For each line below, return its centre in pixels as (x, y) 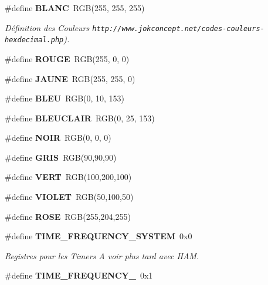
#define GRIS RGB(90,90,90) (61, 157)
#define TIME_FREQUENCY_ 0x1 (79, 275)
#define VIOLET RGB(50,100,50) (69, 197)
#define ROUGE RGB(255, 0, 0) (67, 58)
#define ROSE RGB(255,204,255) (68, 216)
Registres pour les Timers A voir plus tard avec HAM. (102, 255)
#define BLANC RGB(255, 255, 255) (75, 8)
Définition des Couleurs (47, 27)
